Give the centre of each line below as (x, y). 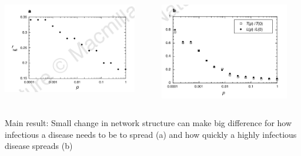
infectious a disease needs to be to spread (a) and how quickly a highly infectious (151, 134)
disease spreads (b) (39, 146)
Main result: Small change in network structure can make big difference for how (148, 123)
